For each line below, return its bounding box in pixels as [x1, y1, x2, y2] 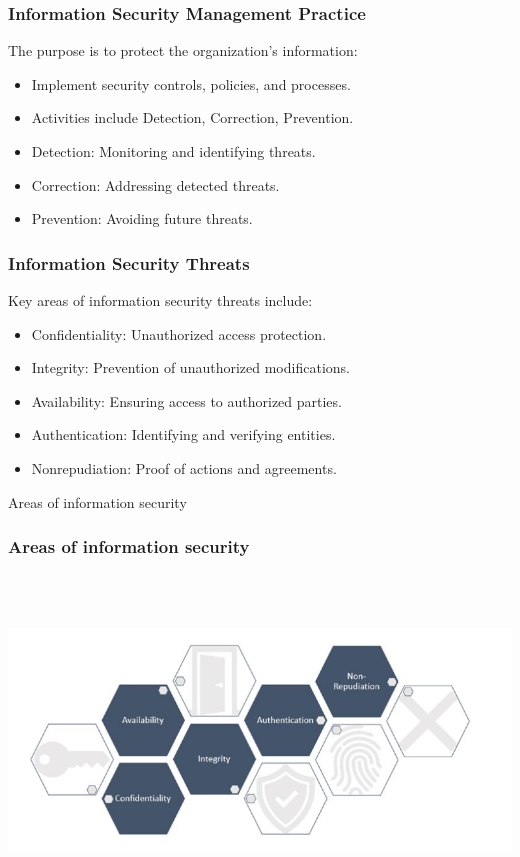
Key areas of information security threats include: [8, 290, 313, 310]
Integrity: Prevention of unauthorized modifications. [31, 357, 350, 378]
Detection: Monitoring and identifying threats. [31, 141, 316, 161]
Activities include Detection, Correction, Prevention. [31, 107, 354, 128]
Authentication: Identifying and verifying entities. [31, 424, 336, 445]
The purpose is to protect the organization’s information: [8, 40, 358, 61]
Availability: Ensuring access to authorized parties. [31, 390, 342, 411]
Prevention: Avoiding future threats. [31, 208, 253, 229]
